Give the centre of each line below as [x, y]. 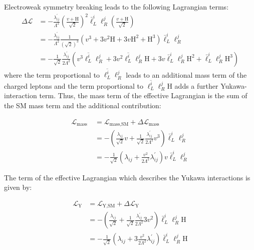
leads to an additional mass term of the [186, 74]
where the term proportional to [52, 74]
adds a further [196, 85]
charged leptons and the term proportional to [74, 85]
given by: [18, 187]
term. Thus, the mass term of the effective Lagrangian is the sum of [143, 95]
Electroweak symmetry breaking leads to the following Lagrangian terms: [116, 7]
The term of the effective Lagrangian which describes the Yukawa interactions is [127, 177]
